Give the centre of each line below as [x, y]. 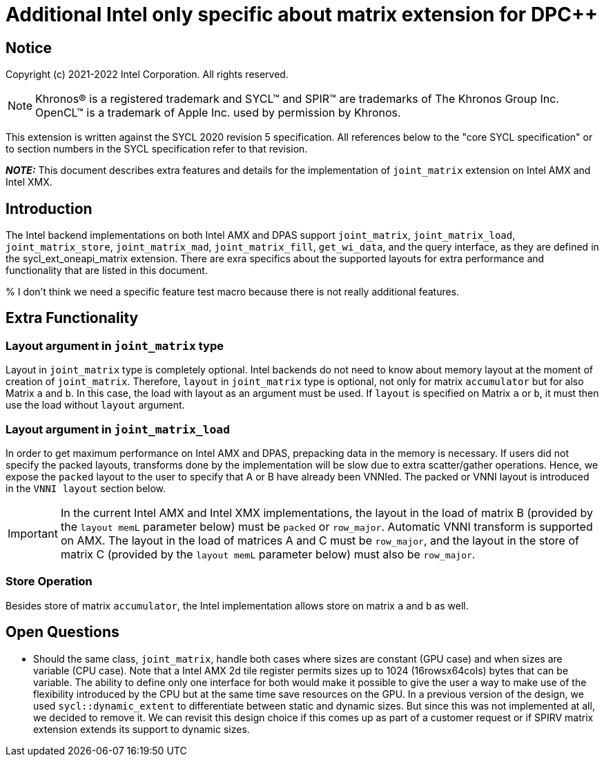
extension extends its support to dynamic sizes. [142, 729]
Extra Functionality [72, 318]
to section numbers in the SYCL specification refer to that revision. [157, 149]
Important [33, 533]
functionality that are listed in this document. [107, 271]
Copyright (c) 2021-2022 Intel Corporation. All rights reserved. [147, 75]
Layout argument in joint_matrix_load [118, 429]
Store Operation [49, 582]
